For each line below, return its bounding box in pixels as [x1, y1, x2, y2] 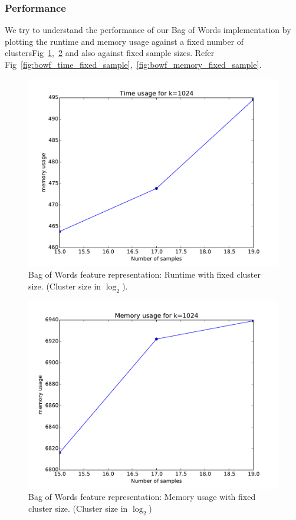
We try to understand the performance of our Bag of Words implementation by [5, 24, 291, 36]
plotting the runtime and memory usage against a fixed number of [5, 35, 244, 47]
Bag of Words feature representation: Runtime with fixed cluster [28, 268, 261, 281]
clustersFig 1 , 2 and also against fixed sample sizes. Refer [5, 47, 215, 59]
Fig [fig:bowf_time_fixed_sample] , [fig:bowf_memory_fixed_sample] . [5, 58, 262, 70]
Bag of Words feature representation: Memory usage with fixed [28, 491, 256, 503]
